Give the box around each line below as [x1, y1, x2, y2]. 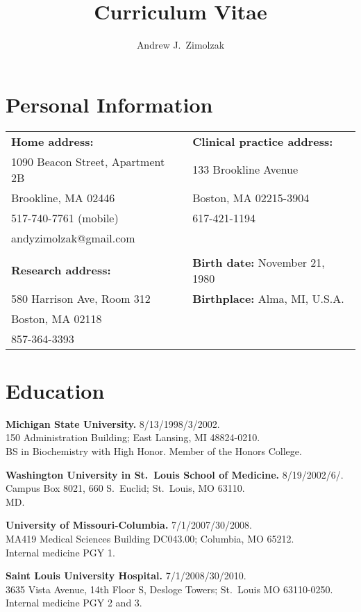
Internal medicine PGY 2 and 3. [6, 595, 142, 610]
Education [6, 376, 105, 404]
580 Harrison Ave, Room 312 [11, 290, 151, 306]
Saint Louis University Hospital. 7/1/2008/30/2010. [6, 568, 246, 583]
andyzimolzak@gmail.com [11, 229, 135, 246]
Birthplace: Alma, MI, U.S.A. [192, 290, 344, 306]
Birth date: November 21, [192, 254, 325, 270]
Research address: [11, 262, 111, 279]
